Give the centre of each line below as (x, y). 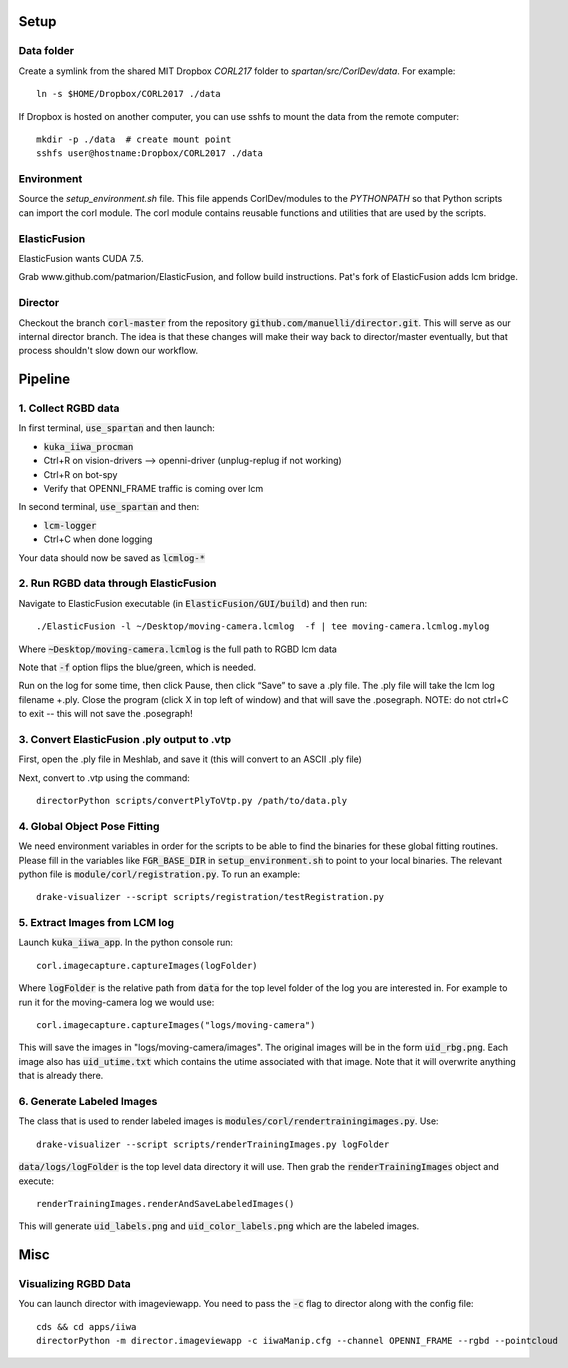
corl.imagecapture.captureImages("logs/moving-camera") (176, 1025)
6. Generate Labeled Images (88, 1101)
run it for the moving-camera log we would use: (116, 1002)
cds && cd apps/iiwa (86, 1326)
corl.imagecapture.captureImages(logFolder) (147, 965)
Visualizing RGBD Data (74, 1284)
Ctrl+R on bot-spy (80, 474)
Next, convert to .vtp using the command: (104, 777)
